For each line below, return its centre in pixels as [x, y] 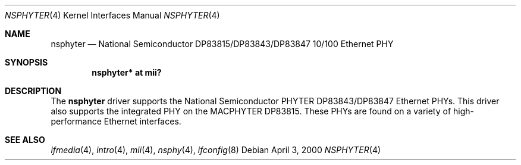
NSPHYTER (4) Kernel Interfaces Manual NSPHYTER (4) [112, 15]
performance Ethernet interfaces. [116, 121]
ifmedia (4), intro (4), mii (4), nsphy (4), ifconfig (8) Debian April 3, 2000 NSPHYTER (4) [216, 150]
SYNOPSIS [26, 62]
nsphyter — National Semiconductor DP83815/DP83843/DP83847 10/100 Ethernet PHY [222, 44]
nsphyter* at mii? [127, 72]
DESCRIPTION [33, 91]
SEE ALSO [25, 140]
